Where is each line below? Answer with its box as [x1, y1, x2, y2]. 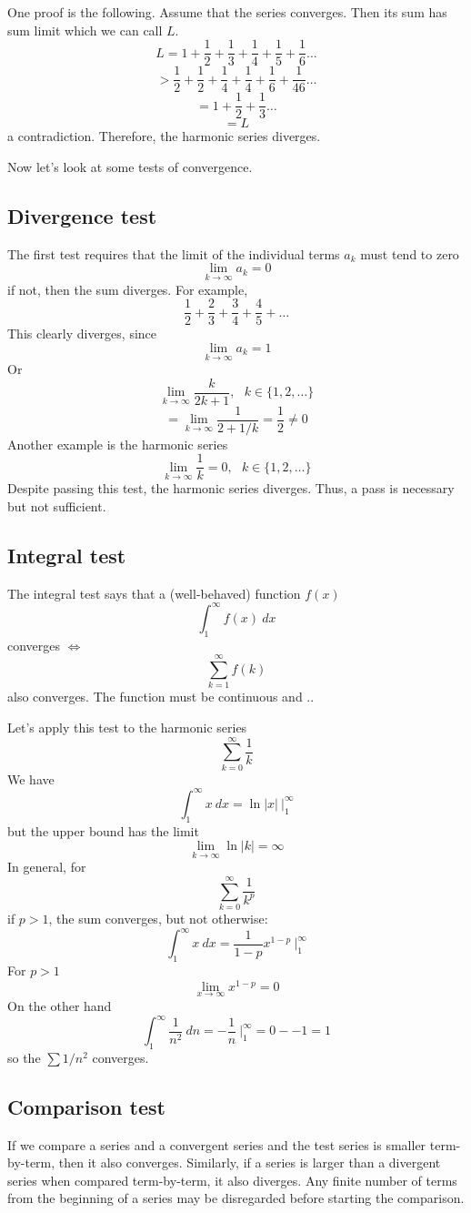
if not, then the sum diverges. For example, [7, 279, 248, 298]
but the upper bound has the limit [7, 821, 199, 840]
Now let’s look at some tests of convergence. [7, 157, 253, 176]
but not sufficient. [7, 497, 106, 516]
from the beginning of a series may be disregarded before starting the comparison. [7, 1188, 465, 1208]
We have [7, 769, 55, 788]
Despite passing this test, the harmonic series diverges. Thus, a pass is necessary [7, 479, 455, 498]
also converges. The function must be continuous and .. [7, 687, 315, 706]
